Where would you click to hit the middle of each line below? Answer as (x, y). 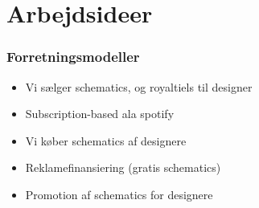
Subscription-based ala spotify (100, 114)
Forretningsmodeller (73, 57)
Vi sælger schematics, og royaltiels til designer (139, 86)
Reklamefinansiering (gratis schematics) (123, 167)
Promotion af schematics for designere (119, 194)
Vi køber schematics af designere (106, 140)
